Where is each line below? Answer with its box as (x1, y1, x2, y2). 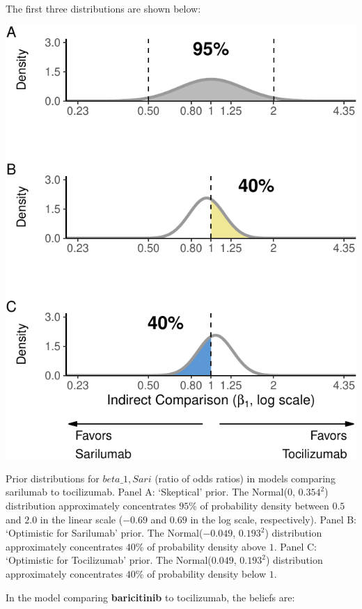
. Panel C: (274, 539, 317, 553)
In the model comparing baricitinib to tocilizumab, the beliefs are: (6, 590, 295, 604)
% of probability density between (189, 498, 329, 512)
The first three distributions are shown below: (6, 1, 201, 15)
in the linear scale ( (40, 512, 123, 526)
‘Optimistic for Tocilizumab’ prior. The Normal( (6, 553, 212, 567)
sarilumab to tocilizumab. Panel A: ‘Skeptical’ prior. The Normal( (6, 484, 288, 499)
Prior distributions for (6, 470, 100, 485)
